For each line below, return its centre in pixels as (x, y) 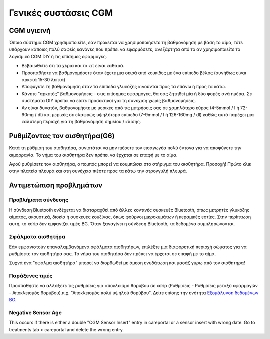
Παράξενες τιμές (31, 276)
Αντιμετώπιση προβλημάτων (56, 186)
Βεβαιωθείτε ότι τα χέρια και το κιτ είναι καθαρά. (73, 66)
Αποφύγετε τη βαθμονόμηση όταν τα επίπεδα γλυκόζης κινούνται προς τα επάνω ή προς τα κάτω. (124, 87)
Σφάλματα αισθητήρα (37, 237)
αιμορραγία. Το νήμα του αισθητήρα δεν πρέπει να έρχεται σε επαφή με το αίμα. (93, 155)
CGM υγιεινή (30, 31)
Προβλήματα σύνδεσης (39, 200)
